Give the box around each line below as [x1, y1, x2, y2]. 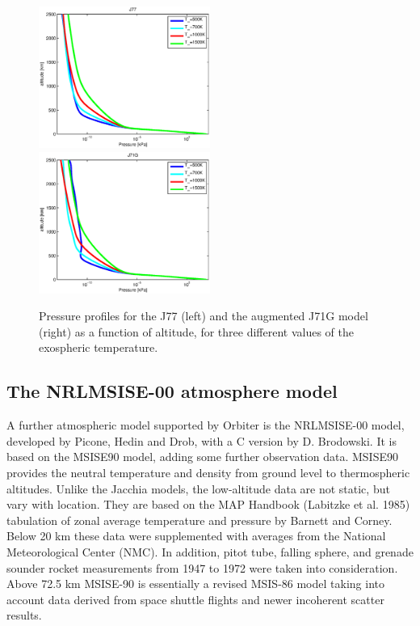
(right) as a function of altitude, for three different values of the [39, 323, 354, 340]
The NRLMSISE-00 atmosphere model [6, 379, 338, 404]
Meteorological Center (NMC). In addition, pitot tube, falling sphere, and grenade [6, 544, 414, 560]
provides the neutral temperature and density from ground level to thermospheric [6, 464, 410, 481]
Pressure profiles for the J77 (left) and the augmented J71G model [39, 307, 368, 324]
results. [6, 607, 42, 624]
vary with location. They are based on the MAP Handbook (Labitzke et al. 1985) [6, 496, 410, 513]
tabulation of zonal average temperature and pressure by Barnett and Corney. [6, 511, 393, 528]
